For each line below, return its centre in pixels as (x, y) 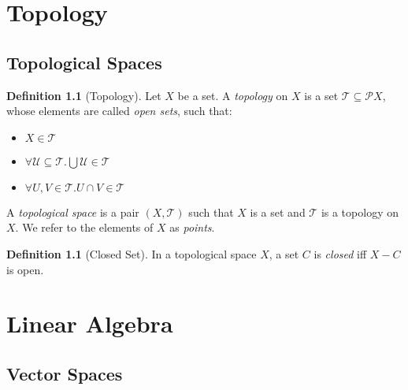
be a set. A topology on (233, 95)
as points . (192, 227)
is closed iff (340, 253)
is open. (25, 269)
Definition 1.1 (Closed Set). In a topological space (132, 253)
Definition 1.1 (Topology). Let (84, 95)
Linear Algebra (90, 323)
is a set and (278, 212)
